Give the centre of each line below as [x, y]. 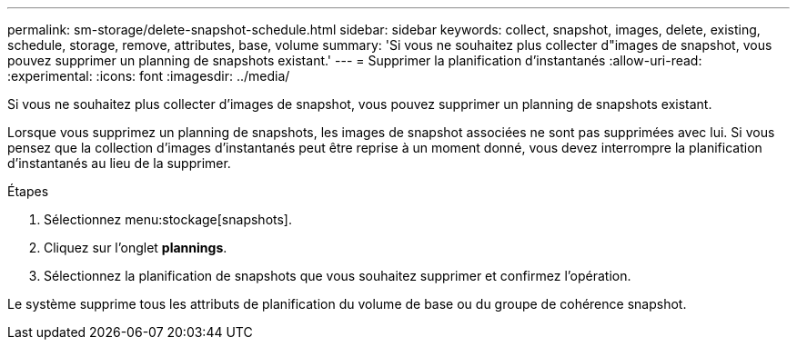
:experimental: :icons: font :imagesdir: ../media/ [149, 76]
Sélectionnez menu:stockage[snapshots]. [168, 219]
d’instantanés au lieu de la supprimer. [119, 163]
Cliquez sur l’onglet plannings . [136, 248]
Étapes [28, 191]
